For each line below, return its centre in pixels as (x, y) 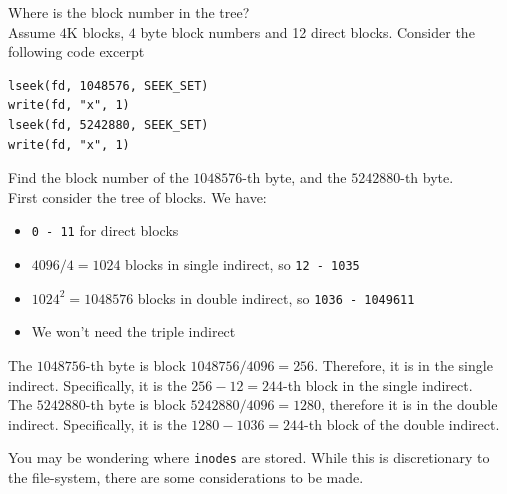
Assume (32, 31)
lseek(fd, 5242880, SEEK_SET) (108, 124)
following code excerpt (76, 51)
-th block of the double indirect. (402, 423)
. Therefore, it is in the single (403, 364)
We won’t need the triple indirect (133, 331)
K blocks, (95, 31)
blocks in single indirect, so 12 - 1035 (242, 264)
